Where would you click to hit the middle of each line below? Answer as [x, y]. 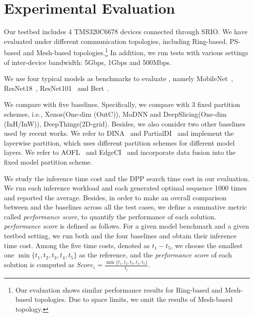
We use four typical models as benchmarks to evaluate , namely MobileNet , [118, 78]
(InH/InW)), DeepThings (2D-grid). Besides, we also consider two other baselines [125, 123]
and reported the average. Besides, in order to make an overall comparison [115, 197]
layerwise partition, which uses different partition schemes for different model [119, 142]
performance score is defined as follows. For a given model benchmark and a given [127, 226]
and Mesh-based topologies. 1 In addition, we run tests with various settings [136, 52]
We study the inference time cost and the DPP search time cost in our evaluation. [127, 178]
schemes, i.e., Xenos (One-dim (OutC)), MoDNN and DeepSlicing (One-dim [116, 114]
